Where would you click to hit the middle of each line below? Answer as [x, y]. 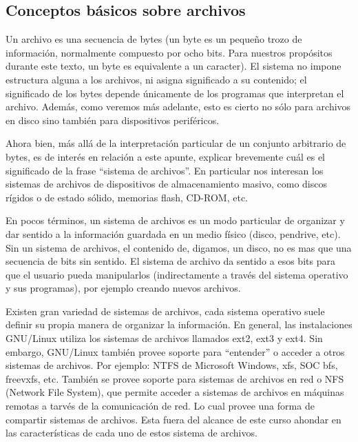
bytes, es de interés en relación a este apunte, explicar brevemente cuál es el [166, 156]
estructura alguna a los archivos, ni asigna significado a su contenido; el [156, 79]
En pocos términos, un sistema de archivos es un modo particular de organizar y [175, 220]
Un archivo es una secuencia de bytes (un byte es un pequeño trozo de [154, 39]
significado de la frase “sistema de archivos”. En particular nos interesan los [165, 170]
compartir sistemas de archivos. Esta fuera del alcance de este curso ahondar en [173, 419]
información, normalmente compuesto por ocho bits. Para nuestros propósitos [169, 52]
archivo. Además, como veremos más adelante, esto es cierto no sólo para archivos [178, 107]
